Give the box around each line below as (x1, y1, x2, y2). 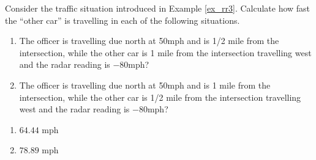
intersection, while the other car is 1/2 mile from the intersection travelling (19, 90, 301, 103)
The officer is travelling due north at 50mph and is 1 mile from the (19, 78, 271, 91)
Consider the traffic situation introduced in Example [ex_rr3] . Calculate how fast (5, 2, 310, 14)
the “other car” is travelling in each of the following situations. (5, 13, 240, 26)
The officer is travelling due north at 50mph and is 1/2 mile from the (19, 34, 279, 47)
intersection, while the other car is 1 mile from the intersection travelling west (19, 46, 312, 59)
